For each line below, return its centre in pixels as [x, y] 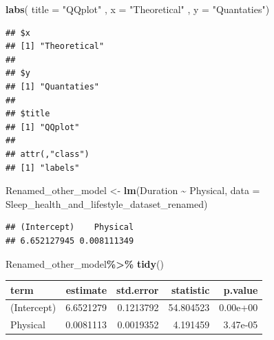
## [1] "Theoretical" [55, 46]
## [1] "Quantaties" [53, 86]
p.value [241, 289]
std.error [138, 289]
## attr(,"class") [48, 154]
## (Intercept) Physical [70, 227]
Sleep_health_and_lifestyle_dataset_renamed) [107, 203]
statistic [190, 289]
